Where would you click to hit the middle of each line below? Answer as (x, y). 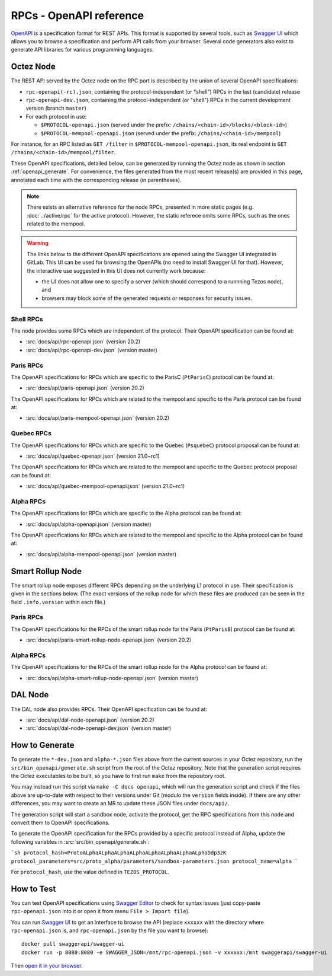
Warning (38, 243)
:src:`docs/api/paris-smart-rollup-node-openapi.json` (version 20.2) (109, 640)
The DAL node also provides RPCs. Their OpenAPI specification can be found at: (109, 709)
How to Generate (43, 745)
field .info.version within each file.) (58, 602)
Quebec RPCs (31, 433)
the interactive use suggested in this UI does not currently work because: (116, 270)
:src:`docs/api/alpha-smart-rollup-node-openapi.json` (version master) (112, 678)
